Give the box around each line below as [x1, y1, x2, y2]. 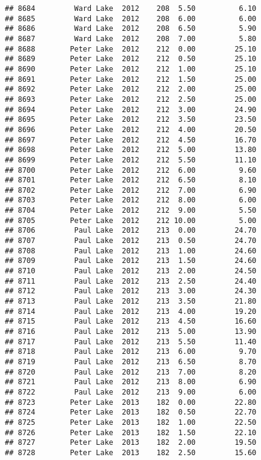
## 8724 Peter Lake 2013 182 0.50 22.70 [5, 408, 257, 417]
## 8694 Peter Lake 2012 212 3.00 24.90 [5, 105, 257, 114]
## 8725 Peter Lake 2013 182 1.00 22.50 [5, 418, 257, 427]
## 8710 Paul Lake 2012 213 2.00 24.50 [5, 267, 257, 276]
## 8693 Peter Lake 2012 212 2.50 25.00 [5, 95, 257, 104]
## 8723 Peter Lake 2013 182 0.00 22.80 [5, 398, 257, 407]
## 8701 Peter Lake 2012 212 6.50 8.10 [5, 176, 257, 185]
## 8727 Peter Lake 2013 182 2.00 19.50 [5, 438, 257, 447]
